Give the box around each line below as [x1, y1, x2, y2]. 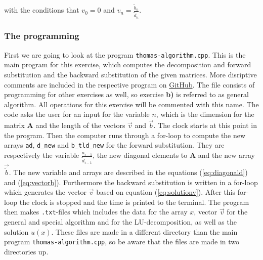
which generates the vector [4, 187, 87, 197]
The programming [4, 29, 79, 42]
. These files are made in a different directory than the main [51, 226, 238, 237]
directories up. [4, 246, 49, 256]
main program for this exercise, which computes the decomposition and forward [4, 59, 251, 70]
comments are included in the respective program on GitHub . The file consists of [4, 79, 255, 90]
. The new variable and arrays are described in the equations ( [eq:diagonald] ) [9, 167, 248, 178]
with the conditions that [4, 5, 79, 15]
